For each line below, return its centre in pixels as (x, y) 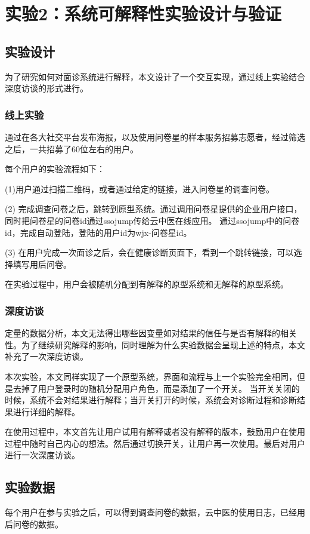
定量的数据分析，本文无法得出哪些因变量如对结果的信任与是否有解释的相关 (151, 333)
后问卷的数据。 (34, 524)
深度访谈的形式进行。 (46, 88)
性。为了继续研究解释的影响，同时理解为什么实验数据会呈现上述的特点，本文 (155, 344)
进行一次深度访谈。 (42, 455)
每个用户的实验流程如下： (55, 169)
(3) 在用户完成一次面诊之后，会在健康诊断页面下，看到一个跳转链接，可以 (149, 252)
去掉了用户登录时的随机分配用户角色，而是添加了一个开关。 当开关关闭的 (156, 388)
